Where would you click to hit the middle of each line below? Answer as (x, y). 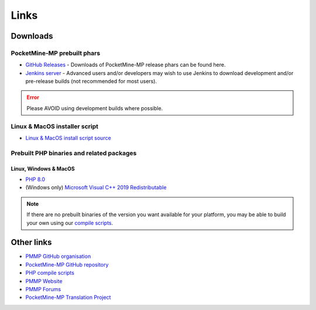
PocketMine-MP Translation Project (68, 297)
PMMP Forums (43, 289)
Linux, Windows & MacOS (43, 168)
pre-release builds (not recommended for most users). (91, 81)
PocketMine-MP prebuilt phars (56, 53)
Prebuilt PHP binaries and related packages (74, 153)
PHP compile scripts (50, 273)
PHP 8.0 (35, 179)
